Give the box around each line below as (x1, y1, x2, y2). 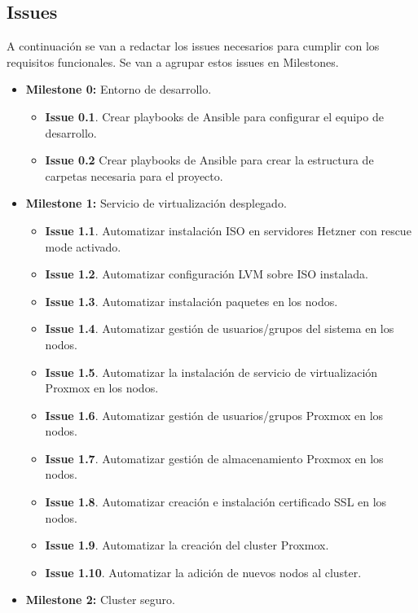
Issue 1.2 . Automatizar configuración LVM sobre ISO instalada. (45, 265, 368, 282)
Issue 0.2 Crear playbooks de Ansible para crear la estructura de (45, 151, 374, 169)
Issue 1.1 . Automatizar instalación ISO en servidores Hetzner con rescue (45, 221, 411, 239)
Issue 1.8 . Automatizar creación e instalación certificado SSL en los (45, 493, 387, 510)
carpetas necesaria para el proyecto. (45, 167, 223, 184)
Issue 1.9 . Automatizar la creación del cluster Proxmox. (45, 536, 329, 554)
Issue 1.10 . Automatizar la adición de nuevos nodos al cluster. (45, 563, 362, 580)
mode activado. (45, 238, 121, 255)
